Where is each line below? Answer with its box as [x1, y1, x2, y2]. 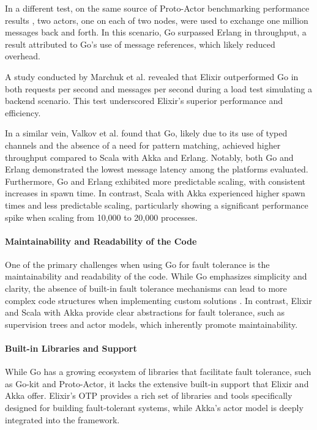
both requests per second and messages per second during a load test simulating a [5, 82, 313, 95]
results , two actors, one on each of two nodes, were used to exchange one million [5, 13, 308, 26]
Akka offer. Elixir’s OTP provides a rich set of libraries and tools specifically [5, 389, 293, 402]
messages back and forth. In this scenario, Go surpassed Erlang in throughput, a [5, 26, 307, 39]
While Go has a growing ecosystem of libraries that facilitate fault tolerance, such [5, 365, 311, 378]
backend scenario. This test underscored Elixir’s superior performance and [5, 94, 283, 107]
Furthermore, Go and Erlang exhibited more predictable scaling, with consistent [5, 174, 305, 187]
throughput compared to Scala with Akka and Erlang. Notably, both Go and [5, 150, 294, 163]
